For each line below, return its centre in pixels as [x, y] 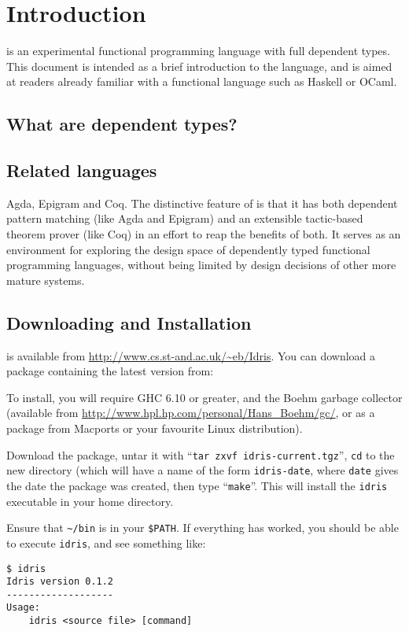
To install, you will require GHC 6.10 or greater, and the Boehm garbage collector [204, 397]
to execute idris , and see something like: [106, 542]
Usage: [23, 608]
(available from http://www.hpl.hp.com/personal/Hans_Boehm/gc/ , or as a [191, 413]
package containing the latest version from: [110, 371]
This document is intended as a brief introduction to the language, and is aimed [199, 66]
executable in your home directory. [90, 501]
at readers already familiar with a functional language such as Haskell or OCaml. [202, 81]
